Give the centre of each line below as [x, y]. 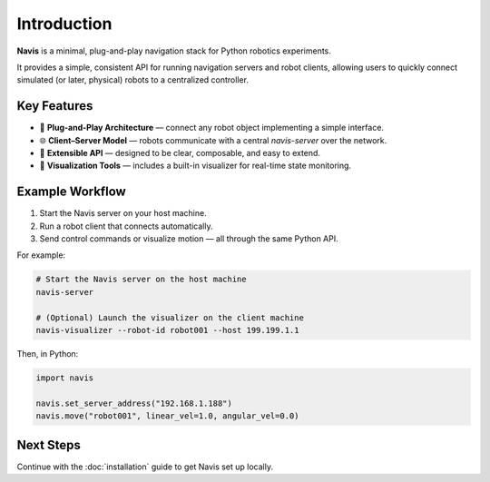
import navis [65, 378]
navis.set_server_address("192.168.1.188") [134, 403]
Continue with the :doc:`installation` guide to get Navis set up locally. [145, 467]
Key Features [55, 106]
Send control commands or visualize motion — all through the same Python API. [189, 239]
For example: [41, 255]
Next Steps [49, 445]
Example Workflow [71, 192]
